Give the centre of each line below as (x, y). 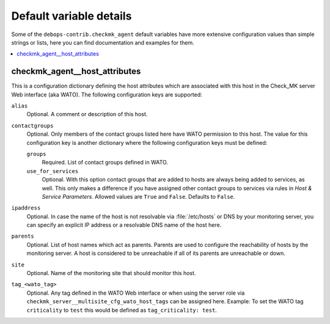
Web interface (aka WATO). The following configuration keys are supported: (107, 94)
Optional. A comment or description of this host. (87, 114)
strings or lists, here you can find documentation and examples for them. (103, 42)
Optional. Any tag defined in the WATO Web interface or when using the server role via (136, 293)
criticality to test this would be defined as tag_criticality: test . (122, 310)
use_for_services (53, 171)
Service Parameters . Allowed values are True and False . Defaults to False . (138, 196)
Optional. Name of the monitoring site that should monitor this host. (111, 273)
